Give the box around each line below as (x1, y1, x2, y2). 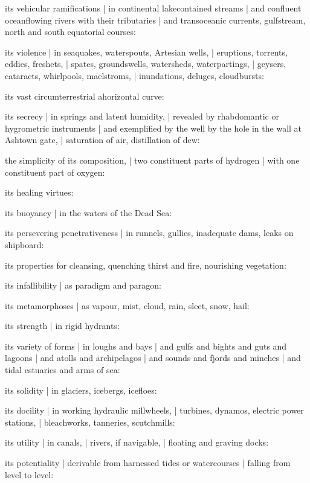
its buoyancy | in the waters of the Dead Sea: (5, 206, 172, 219)
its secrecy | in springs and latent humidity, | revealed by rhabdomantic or (5, 110, 279, 123)
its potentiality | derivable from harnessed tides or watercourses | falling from (5, 456, 291, 469)
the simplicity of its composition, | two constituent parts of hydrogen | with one (5, 153, 300, 166)
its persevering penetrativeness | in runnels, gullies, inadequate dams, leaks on (5, 226, 294, 239)
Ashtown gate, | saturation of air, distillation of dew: (5, 133, 200, 146)
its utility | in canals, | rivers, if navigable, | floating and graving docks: (5, 436, 269, 449)
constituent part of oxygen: (5, 165, 105, 178)
